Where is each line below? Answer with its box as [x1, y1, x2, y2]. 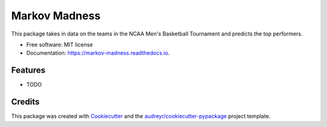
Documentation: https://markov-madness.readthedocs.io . [26, 49, 170, 57]
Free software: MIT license [26, 41, 93, 48]
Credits [11, 97, 40, 107]
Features [11, 65, 45, 75]
